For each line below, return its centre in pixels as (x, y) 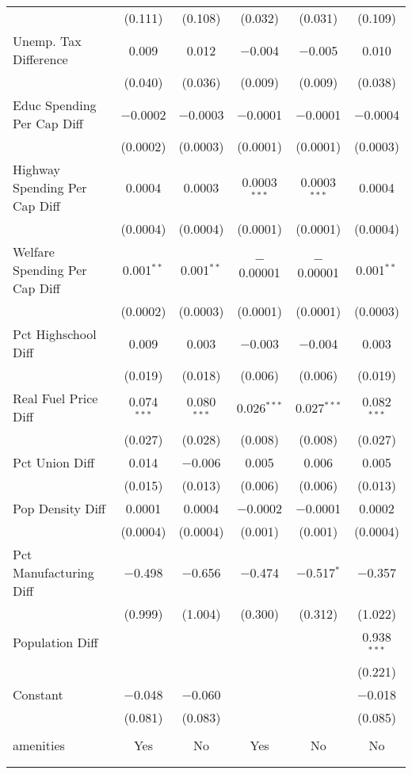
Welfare (34, 252)
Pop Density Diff (59, 508)
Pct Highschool (55, 334)
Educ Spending (55, 105)
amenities (39, 745)
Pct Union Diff (54, 462)
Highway (37, 169)
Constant (38, 694)
